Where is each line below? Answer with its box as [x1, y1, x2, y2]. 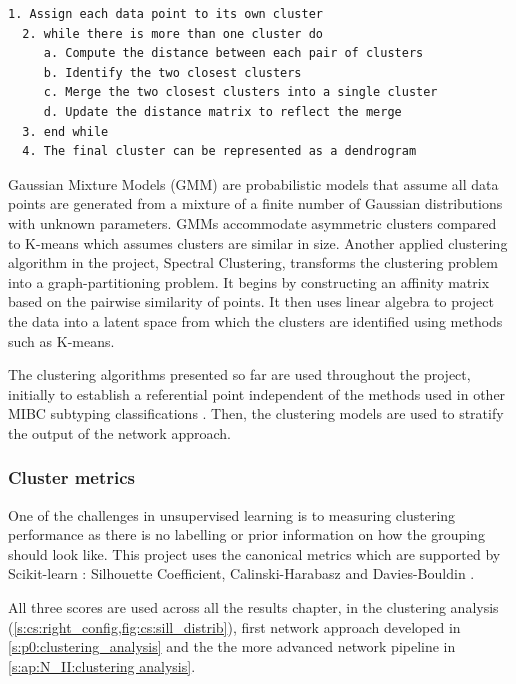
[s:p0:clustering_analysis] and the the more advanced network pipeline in [8, 636, 456, 657]
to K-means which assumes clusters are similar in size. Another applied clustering [8, 232, 508, 253]
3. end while [22, 124, 109, 139]
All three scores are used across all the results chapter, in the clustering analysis [8, 597, 499, 618]
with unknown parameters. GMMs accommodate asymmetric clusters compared [8, 212, 497, 233]
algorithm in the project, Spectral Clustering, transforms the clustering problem [8, 252, 498, 273]
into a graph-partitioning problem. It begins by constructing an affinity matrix [8, 271, 490, 292]
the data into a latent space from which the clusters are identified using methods [8, 310, 503, 331]
